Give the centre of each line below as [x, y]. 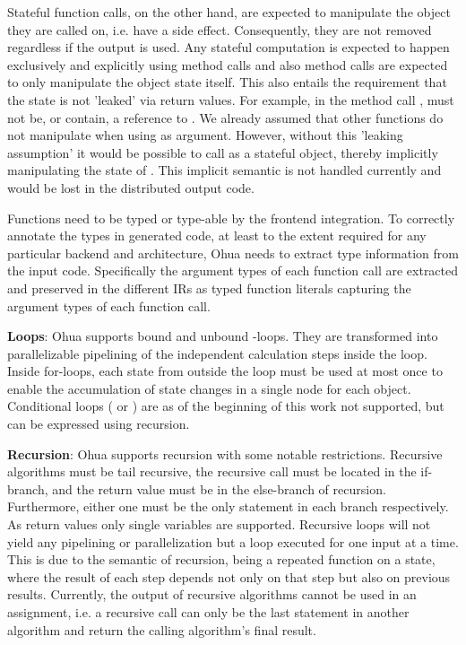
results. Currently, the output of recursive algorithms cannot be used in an [212, 594]
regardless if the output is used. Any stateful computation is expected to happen [229, 47]
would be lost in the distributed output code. [131, 187]
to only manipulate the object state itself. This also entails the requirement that [227, 82]
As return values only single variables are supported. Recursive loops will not [219, 524]
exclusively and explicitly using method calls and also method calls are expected [228, 64]
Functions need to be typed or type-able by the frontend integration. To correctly [231, 218]
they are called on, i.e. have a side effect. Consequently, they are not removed [220, 29]
